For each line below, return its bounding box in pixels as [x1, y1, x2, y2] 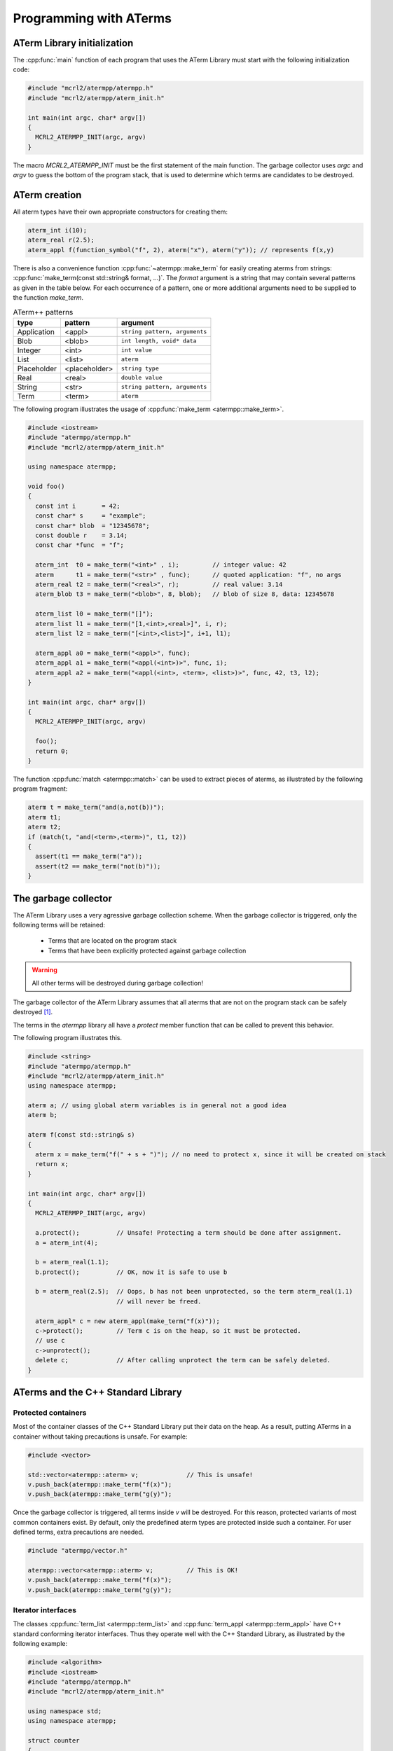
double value [120, 374, 163, 382]
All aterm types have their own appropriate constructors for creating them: [13, 207, 228, 216]
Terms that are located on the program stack [48, 936, 177, 945]
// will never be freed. [116, 1297, 202, 1306]
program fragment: [13, 784, 68, 793]
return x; [35, 1160, 69, 1168]
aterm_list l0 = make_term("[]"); [35, 610, 154, 618]
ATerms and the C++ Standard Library [13, 1387, 182, 1399]
